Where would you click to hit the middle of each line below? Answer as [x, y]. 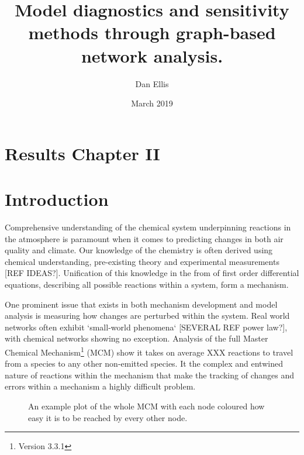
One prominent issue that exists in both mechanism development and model [141, 304]
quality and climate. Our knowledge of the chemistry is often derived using [139, 250]
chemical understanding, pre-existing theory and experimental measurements [142, 261]
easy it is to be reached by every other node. [108, 417]
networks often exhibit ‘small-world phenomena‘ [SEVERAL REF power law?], [146, 327]
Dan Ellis [152, 83]
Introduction [57, 199]
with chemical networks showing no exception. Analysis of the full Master [137, 338]
